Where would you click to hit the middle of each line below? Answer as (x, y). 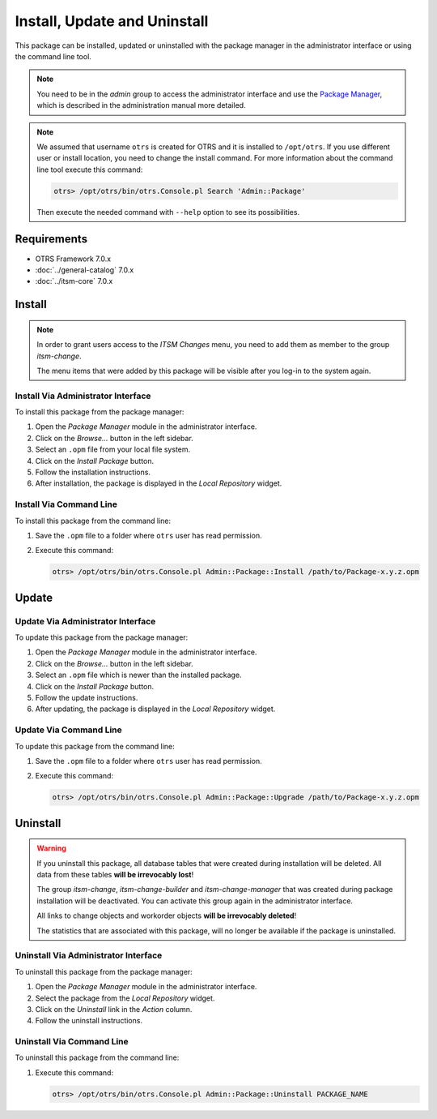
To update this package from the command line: (95, 746)
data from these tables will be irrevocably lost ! (115, 875)
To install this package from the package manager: (100, 412)
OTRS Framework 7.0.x (73, 259)
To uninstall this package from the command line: (97, 1057)
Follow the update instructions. (87, 698)
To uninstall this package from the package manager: (104, 971)
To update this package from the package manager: (102, 637)
